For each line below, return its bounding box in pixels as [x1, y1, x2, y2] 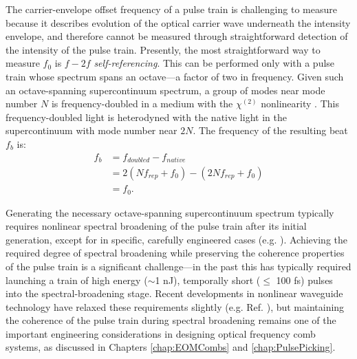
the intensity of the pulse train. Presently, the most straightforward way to [6, 42, 321, 56]
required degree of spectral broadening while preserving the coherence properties [6, 246, 345, 260]
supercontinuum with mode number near [6, 123, 177, 138]
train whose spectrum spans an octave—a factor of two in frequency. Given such [6, 69, 344, 83]
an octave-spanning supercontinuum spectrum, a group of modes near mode [6, 83, 325, 97]
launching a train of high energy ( [6, 272, 148, 287]
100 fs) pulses [276, 272, 333, 287]
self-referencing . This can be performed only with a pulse [94, 56, 335, 70]
